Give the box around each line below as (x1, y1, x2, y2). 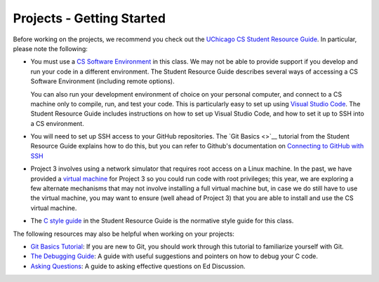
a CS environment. (30, 119, 84, 127)
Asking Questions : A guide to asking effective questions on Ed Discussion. (30, 262, 246, 270)
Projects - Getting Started (13, 10, 166, 26)
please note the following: (13, 44, 88, 52)
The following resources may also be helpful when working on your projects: (13, 230, 235, 238)
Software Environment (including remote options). (30, 77, 175, 85)
